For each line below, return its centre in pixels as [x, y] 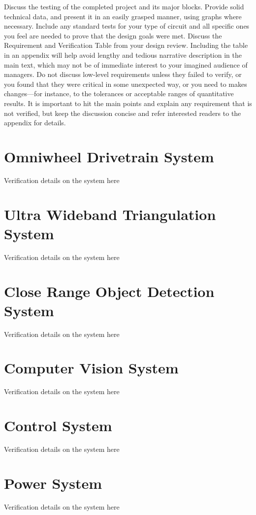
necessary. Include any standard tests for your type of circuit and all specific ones [127, 26]
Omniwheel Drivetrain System [109, 156]
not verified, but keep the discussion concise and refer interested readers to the [123, 113]
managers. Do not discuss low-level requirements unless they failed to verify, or [123, 74]
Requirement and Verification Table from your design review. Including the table [126, 45]
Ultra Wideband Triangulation [110, 214]
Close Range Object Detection [109, 291]
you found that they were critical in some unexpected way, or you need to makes [126, 84]
